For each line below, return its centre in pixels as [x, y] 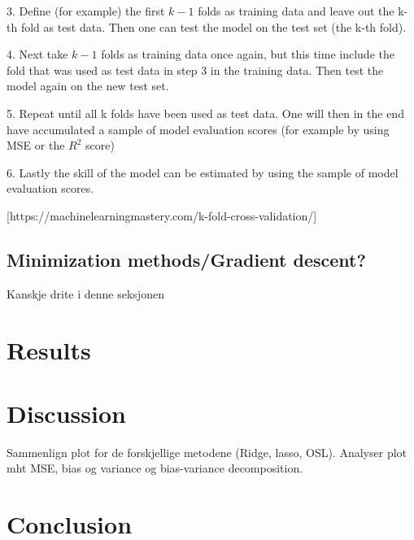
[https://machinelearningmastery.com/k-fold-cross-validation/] [162, 215]
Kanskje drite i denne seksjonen [85, 293]
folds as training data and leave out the [296, 11]
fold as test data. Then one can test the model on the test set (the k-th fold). [214, 26]
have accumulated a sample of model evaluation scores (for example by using [198, 129]
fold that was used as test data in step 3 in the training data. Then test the [195, 70]
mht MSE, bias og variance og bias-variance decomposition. [155, 468]
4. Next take [37, 54]
